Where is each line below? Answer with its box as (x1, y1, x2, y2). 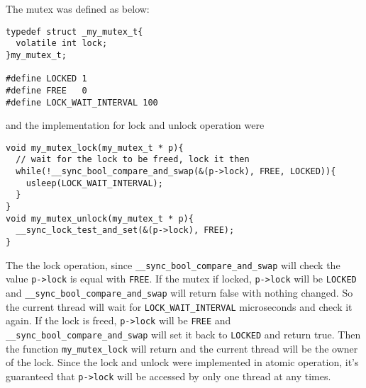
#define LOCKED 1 (6, 74, 87, 84)
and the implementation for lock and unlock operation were (6, 118, 265, 132)
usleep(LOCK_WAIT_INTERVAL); (26, 178, 163, 188)
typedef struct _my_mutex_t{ (6, 26, 143, 37)
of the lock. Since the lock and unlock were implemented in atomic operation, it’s (6, 355, 359, 370)
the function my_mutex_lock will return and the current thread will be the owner (6, 341, 358, 355)
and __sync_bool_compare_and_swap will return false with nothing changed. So (6, 285, 353, 299)
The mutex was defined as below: (6, 1, 150, 16)
